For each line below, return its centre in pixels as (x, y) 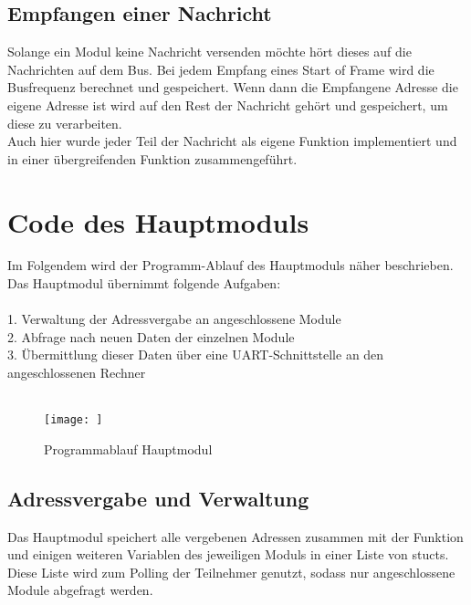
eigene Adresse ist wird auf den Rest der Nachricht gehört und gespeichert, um (228, 104)
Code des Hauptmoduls (158, 221)
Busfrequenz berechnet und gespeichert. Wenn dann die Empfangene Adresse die (233, 87)
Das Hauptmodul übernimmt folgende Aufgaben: (144, 283)
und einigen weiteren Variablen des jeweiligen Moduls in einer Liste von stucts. (228, 554)
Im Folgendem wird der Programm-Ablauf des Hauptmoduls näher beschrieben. (230, 265)
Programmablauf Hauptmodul (128, 449)
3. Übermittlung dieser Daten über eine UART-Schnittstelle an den (196, 355)
